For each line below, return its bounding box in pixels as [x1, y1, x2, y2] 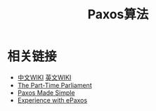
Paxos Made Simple [17, 89, 75, 97]
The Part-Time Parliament [17, 81, 93, 89]
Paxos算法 [87, 6, 149, 22]
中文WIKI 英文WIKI [17, 73, 72, 81]
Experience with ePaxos [17, 96, 88, 104]
